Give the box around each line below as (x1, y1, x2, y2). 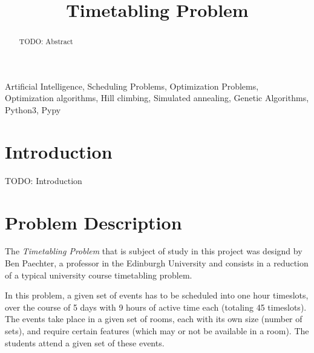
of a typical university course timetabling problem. (5, 268, 192, 281)
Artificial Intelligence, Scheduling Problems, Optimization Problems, (5, 79, 259, 92)
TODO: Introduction (5, 174, 82, 186)
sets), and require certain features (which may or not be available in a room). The (5, 325, 309, 337)
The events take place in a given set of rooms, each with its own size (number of (5, 312, 303, 325)
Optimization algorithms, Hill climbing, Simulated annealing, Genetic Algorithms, (5, 91, 309, 104)
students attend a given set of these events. (5, 336, 165, 349)
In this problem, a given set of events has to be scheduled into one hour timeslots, (5, 289, 309, 302)
